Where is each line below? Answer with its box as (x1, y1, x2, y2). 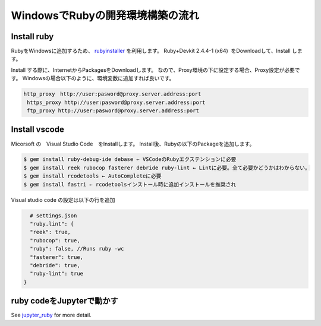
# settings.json (30, 212, 77, 219)
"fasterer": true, (30, 254, 83, 261)
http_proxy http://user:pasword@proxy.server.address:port (23, 91, 202, 97)
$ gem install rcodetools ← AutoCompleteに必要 (23, 173, 162, 179)
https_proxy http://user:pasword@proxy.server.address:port (27, 99, 206, 106)
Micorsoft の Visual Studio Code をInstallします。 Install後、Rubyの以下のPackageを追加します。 (11, 140, 255, 147)
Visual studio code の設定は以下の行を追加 (11, 196, 115, 203)
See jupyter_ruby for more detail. (11, 312, 92, 319)
